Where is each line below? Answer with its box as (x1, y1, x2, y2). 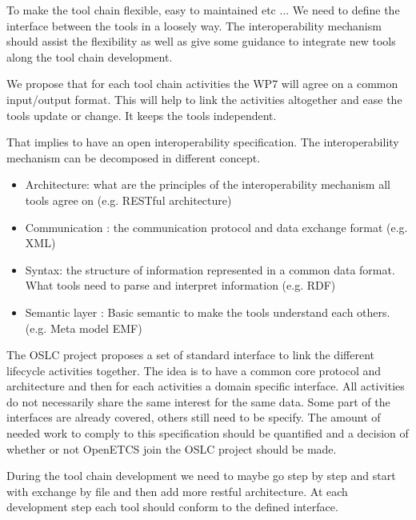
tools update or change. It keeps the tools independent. (6, 106, 277, 123)
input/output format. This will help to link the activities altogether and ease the (6, 90, 402, 107)
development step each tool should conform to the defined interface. (6, 498, 338, 515)
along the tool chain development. (6, 48, 173, 65)
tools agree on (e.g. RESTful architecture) (25, 191, 232, 208)
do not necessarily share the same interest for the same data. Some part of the (6, 393, 390, 410)
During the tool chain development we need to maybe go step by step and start (6, 467, 396, 484)
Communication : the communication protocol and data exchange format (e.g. (25, 218, 408, 235)
